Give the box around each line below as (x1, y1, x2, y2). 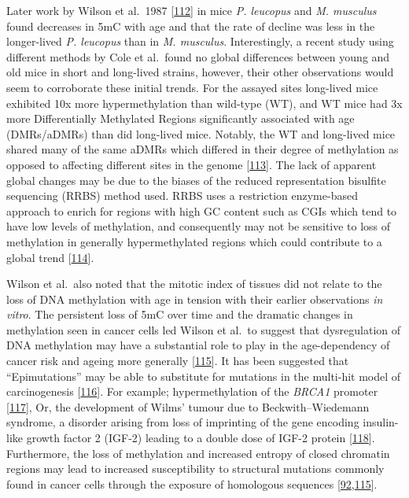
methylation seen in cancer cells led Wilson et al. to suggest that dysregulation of (6, 321, 401, 338)
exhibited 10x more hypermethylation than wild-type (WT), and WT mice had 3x (6, 94, 403, 111)
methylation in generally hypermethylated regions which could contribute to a (6, 233, 382, 249)
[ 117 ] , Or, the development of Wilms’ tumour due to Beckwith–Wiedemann (6, 398, 370, 415)
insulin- (363, 414, 399, 430)
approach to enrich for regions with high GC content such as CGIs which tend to (6, 202, 397, 219)
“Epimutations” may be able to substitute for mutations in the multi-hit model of (6, 367, 401, 384)
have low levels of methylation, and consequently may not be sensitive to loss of (6, 218, 391, 234)
